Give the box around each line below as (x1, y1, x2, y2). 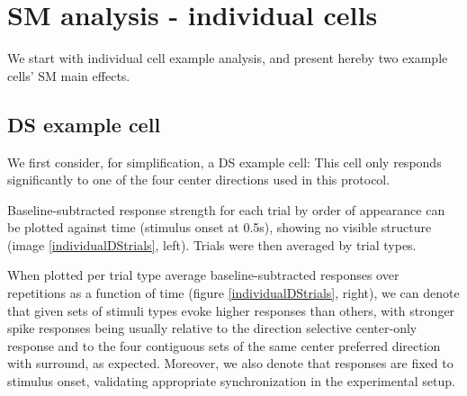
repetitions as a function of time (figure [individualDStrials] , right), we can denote (7, 283, 460, 302)
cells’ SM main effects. (7, 66, 130, 85)
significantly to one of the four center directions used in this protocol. (7, 170, 391, 189)
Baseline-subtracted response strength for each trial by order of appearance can (7, 200, 445, 219)
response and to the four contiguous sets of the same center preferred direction (7, 336, 441, 355)
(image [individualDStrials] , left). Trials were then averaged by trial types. (7, 235, 417, 254)
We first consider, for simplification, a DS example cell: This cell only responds (7, 152, 442, 171)
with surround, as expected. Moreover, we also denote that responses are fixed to (7, 354, 454, 373)
